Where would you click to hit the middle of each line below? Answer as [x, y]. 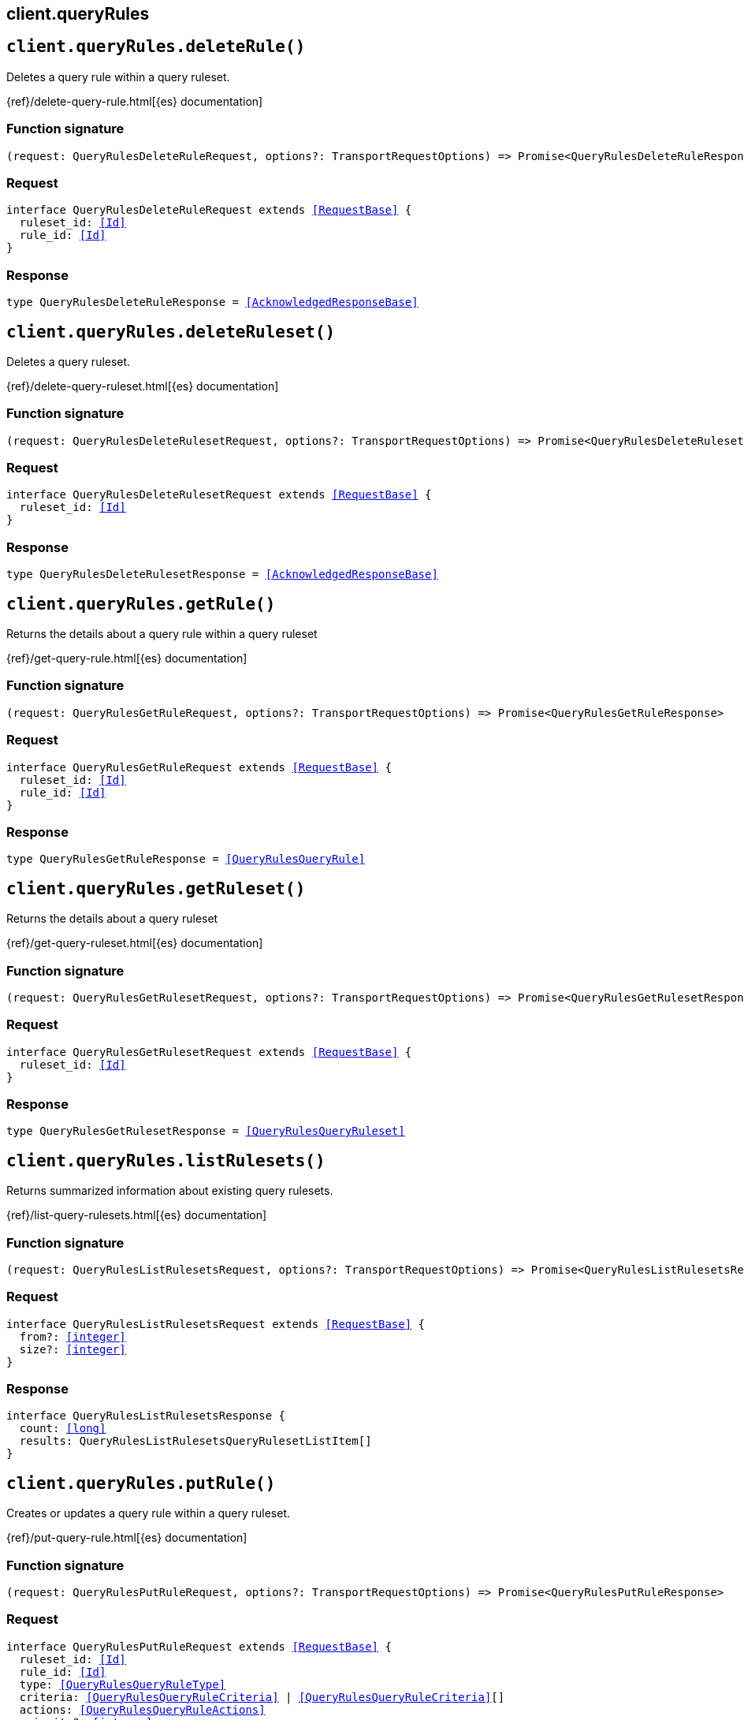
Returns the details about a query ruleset [112, 919]
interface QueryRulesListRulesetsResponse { [146, 1416]
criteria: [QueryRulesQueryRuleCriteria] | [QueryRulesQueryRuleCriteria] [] [262, 1697]
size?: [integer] [73, 1349]
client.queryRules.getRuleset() [156, 888]
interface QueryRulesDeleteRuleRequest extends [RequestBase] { [209, 210]
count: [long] [63, 1429]
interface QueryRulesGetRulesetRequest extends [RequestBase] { [209, 1052]
